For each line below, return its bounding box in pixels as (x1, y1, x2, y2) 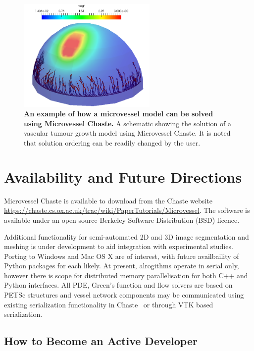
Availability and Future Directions (4, 166, 242, 187)
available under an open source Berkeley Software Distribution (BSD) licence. (4, 214, 240, 225)
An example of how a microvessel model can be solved (24, 108, 213, 119)
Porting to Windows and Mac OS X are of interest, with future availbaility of (4, 251, 239, 261)
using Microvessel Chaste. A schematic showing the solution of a (24, 118, 231, 128)
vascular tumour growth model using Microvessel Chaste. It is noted (24, 128, 231, 138)
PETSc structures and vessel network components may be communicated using (4, 290, 244, 300)
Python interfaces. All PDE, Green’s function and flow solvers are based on (4, 280, 233, 290)
